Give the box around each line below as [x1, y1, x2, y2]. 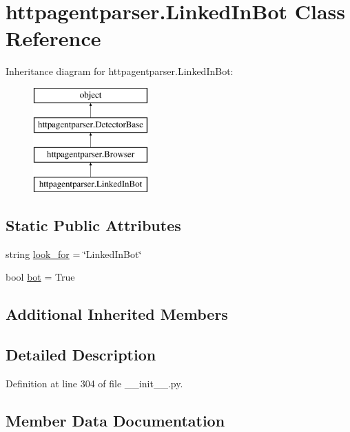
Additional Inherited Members [6, 303, 228, 325]
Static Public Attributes [6, 215, 181, 236]
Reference [6, 24, 101, 52]
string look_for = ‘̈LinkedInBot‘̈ [6, 246, 142, 261]
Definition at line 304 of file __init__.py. [6, 376, 183, 391]
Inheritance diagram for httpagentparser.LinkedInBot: [6, 64, 234, 78]
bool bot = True [6, 270, 75, 284]
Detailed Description [6, 344, 156, 365]
